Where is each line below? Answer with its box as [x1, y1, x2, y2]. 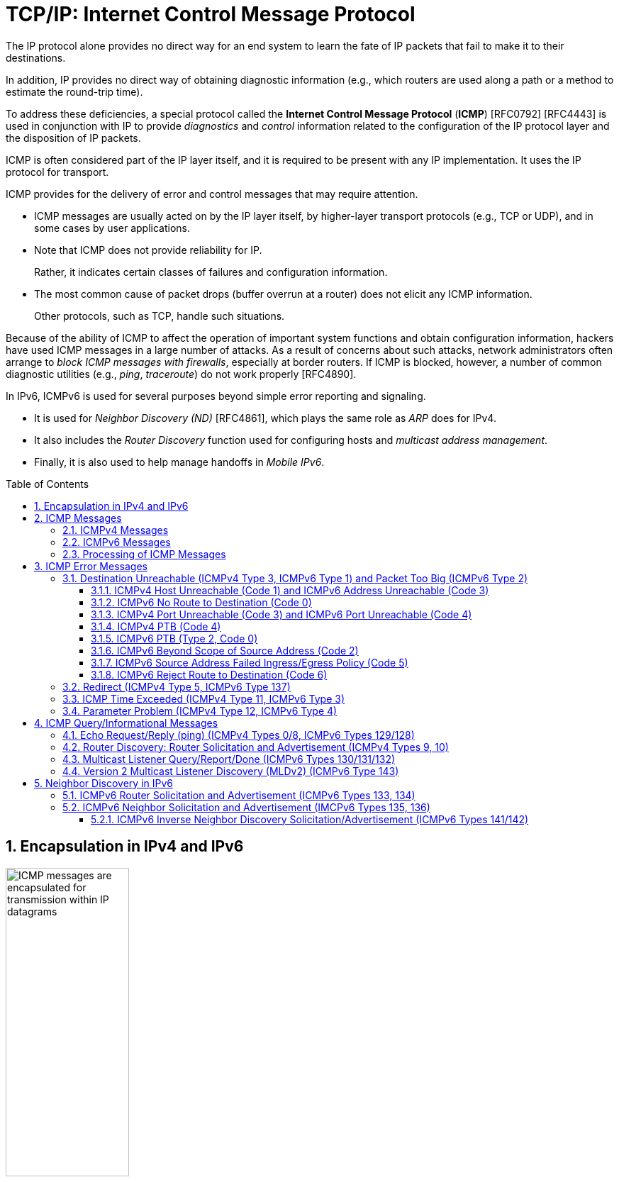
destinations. [6, 51, 66, 64]
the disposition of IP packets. [6, 131, 141, 144]
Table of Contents [6, 477, 89, 490]
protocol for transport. [6, 165, 109, 178]
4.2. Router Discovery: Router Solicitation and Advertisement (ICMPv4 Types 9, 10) [62, 740, 449, 753]
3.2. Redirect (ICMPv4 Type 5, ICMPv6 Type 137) [62, 680, 291, 693]
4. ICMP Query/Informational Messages [34, 716, 218, 729]
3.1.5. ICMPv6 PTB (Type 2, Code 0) [91, 632, 258, 645]
